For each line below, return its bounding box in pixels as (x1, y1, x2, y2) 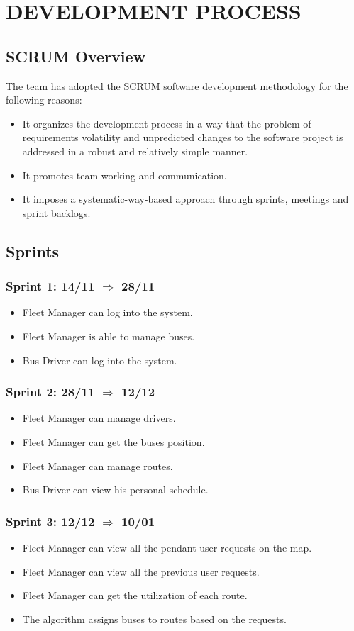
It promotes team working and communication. (22, 167, 227, 182)
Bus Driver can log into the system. (22, 352, 177, 367)
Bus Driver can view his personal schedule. (22, 482, 209, 497)
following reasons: (6, 92, 82, 107)
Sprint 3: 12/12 (6, 512, 95, 530)
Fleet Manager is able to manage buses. (22, 328, 195, 343)
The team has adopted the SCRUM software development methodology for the (6, 78, 348, 93)
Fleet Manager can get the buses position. (22, 434, 205, 449)
